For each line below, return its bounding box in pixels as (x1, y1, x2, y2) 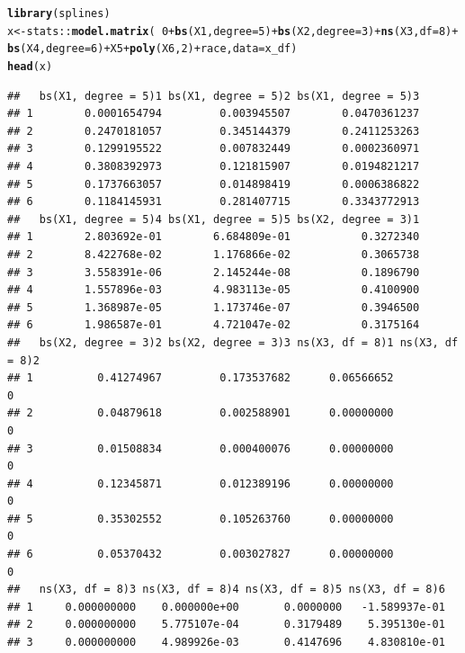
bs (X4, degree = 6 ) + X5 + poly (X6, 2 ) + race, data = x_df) (7, 42, 298, 56)
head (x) (7, 59, 53, 73)
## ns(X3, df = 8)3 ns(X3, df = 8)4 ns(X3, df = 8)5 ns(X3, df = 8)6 (7, 583, 445, 596)
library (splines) (7, 7, 111, 20)
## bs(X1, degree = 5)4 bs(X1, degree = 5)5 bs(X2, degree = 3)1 (7, 212, 420, 226)
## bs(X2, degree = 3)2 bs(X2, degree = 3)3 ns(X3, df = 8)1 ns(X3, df (7, 335, 459, 349)
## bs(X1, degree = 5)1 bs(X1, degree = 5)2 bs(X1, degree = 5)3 (7, 89, 420, 103)
